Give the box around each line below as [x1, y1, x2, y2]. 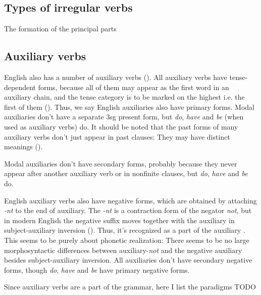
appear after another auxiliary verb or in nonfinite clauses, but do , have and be [4, 168, 248, 179]
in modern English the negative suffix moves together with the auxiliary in [4, 215, 235, 225]
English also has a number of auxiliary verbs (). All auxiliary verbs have [4, 72, 227, 82]
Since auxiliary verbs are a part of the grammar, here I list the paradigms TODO [4, 281, 256, 292]
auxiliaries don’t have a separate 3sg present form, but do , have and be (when [4, 111, 244, 122]
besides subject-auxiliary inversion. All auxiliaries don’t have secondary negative [4, 255, 252, 265]
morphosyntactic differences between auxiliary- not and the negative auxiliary [4, 244, 242, 255]
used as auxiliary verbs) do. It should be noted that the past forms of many [4, 121, 238, 132]
